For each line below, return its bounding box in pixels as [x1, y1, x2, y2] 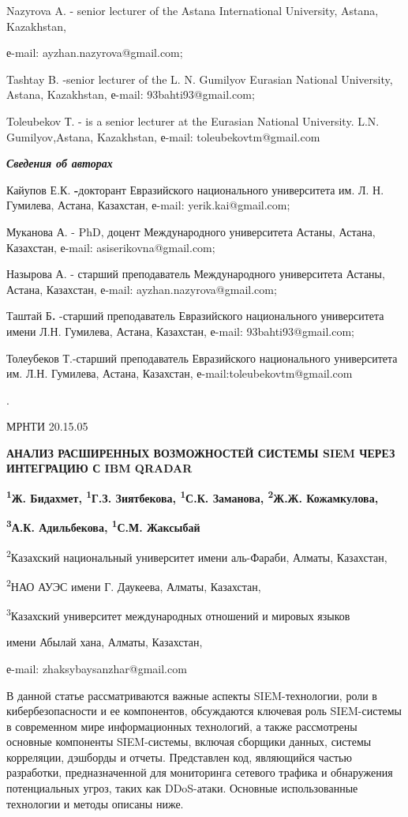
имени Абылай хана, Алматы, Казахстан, [6, 634, 203, 650]
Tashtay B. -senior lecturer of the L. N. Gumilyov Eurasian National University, [6, 70, 393, 87]
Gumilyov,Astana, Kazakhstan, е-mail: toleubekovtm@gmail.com [6, 128, 320, 145]
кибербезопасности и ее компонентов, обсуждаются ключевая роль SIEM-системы [6, 702, 402, 719]
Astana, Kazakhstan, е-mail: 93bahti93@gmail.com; [6, 86, 255, 103]
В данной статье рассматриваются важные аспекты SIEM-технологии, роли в [6, 687, 377, 703]
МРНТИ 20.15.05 [6, 418, 88, 435]
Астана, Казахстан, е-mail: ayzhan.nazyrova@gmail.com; [6, 280, 277, 297]
